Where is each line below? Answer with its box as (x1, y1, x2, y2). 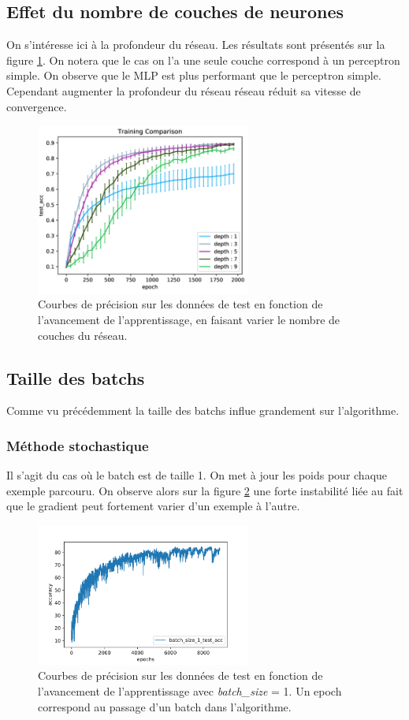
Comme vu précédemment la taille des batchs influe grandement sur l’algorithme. (6, 402, 400, 419)
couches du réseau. (38, 326, 128, 343)
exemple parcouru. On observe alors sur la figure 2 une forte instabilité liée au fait (6, 482, 403, 498)
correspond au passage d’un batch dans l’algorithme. (38, 698, 292, 714)
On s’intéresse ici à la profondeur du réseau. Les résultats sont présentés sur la (6, 36, 385, 53)
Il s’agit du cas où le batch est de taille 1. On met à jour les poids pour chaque (6, 467, 388, 483)
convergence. (6, 98, 67, 114)
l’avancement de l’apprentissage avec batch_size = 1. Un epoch (38, 683, 342, 699)
